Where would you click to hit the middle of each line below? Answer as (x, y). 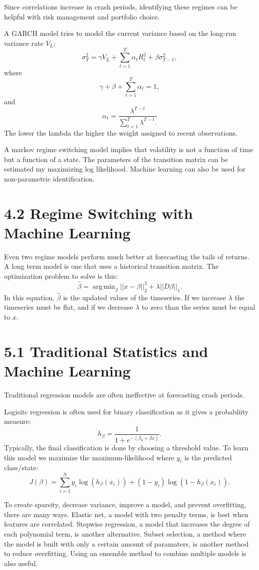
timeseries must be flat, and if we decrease (69, 307)
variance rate (24, 43)
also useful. (21, 563)
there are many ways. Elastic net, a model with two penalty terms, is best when (126, 514)
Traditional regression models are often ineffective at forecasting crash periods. (124, 394)
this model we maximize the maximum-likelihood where (89, 457)
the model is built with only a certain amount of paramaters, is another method (127, 543)
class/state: (21, 468)
